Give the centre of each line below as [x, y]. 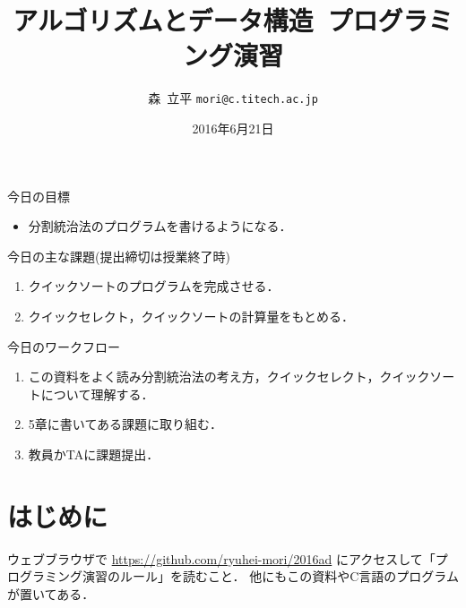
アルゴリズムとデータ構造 [163, 20]
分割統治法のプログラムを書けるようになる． [160, 226]
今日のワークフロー [64, 346]
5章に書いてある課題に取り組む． [125, 424]
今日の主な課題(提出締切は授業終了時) [119, 256]
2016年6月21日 [233, 128]
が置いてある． [51, 593]
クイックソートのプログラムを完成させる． [154, 286]
